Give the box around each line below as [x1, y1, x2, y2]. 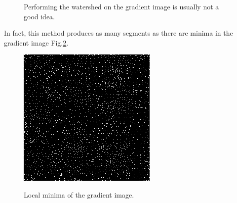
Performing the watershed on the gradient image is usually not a [24, 1, 219, 11]
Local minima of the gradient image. [24, 189, 134, 200]
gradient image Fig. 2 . [4, 37, 69, 48]
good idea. [24, 11, 55, 21]
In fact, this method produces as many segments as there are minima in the [4, 28, 233, 38]
